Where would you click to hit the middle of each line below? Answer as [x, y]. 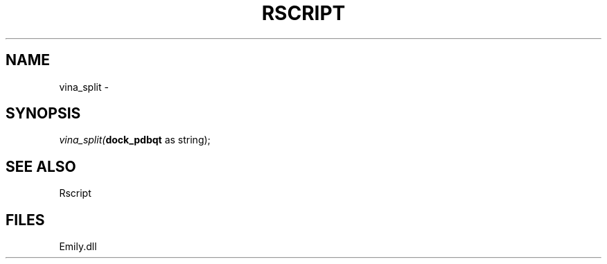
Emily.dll [78, 247]
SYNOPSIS [43, 114]
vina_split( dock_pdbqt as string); [135, 140]
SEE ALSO [41, 166]
